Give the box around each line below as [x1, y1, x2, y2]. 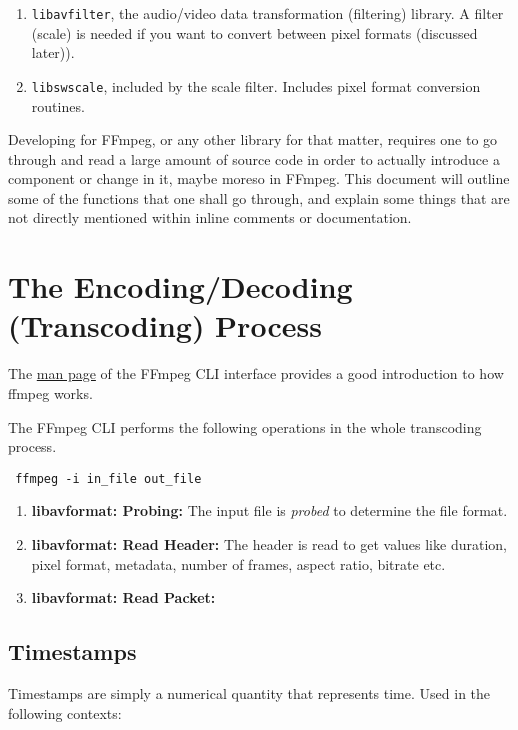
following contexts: [8, 702, 122, 723]
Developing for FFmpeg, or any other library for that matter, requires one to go [8, 129, 498, 150]
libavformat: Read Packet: [31, 587, 216, 608]
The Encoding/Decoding [8, 266, 353, 307]
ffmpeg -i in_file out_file [15, 471, 202, 486]
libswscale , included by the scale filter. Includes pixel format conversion [31, 75, 481, 96]
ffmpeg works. [8, 382, 93, 403]
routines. [31, 95, 85, 116]
